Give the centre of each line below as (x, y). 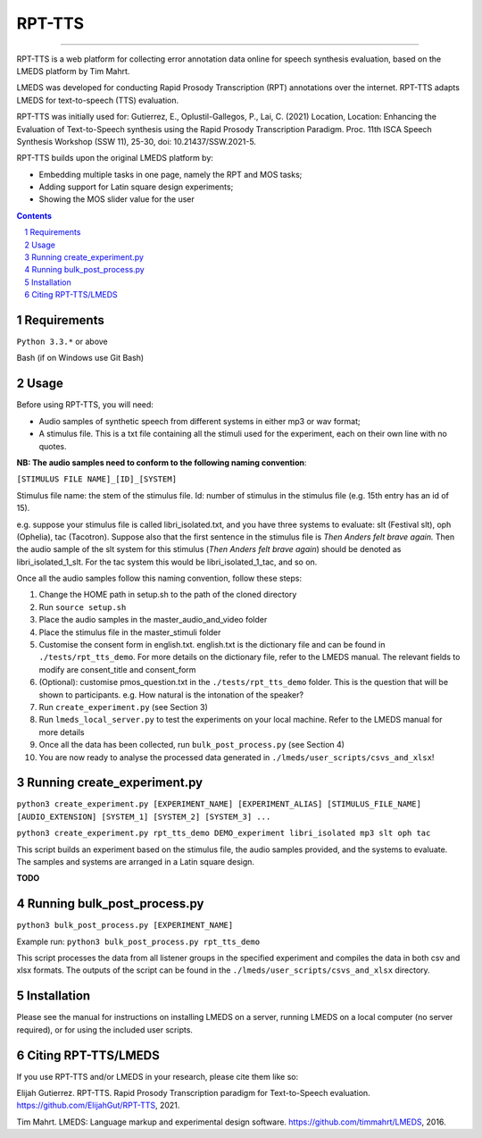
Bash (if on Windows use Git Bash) (80, 358)
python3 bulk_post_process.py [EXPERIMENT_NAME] (125, 925)
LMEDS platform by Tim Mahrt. (73, 71)
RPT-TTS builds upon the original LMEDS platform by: (115, 158)
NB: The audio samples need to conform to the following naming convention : (162, 462)
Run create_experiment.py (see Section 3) (124, 707)
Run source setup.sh (83, 607)
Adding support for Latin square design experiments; (136, 187)
